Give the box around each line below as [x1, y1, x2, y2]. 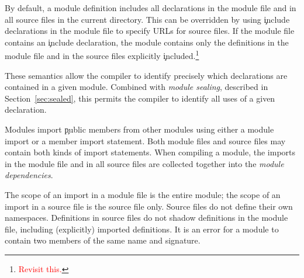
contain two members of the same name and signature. [5, 234, 201, 246]
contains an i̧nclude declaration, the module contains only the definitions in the [5, 36, 289, 48]
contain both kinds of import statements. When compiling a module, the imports [5, 146, 296, 158]
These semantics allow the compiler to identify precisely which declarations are [5, 69, 288, 81]
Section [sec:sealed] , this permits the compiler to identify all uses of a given [5, 92, 275, 104]
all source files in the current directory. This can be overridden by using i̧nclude [5, 13, 290, 25]
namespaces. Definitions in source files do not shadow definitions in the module [5, 211, 288, 224]
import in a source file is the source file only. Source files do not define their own [5, 200, 293, 212]
